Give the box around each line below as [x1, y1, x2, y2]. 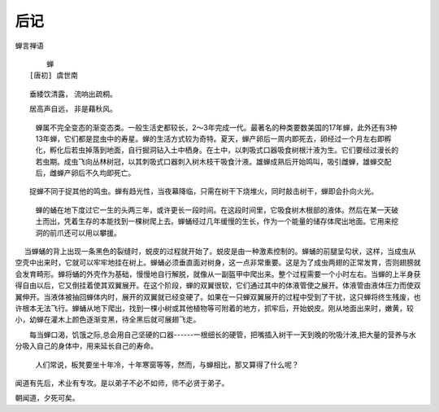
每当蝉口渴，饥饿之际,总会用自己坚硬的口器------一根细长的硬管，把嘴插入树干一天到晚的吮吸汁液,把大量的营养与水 [28, 330, 416, 340]
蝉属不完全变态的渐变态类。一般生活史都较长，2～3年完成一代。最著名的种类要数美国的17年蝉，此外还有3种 [35, 122, 398, 132]
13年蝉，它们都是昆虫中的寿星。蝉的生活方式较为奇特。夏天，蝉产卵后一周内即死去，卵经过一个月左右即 [35, 134, 385, 143]
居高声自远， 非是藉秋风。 [28, 104, 117, 114]
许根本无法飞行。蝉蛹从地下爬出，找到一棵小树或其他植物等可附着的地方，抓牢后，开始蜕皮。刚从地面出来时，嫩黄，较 [15, 303, 414, 313]
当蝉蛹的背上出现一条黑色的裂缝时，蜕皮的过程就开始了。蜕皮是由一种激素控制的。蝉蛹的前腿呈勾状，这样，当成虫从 [24, 247, 416, 256]
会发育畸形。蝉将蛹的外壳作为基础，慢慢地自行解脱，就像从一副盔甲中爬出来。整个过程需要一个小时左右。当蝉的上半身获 [15, 269, 421, 278]
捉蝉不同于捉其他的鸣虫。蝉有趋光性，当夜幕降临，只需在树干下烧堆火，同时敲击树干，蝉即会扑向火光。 [28, 186, 378, 196]
